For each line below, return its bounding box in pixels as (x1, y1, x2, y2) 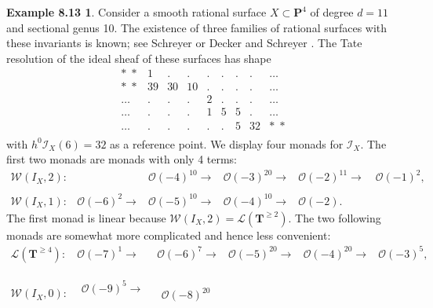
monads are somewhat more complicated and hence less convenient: (6, 226, 331, 243)
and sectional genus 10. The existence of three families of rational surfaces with (6, 19, 388, 35)
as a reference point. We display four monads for (110, 135, 344, 152)
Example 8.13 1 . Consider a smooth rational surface (6, 4, 267, 20)
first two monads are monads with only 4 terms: (6, 151, 238, 167)
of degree (310, 4, 354, 20)
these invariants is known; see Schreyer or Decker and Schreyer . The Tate (6, 35, 362, 51)
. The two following (288, 209, 381, 225)
